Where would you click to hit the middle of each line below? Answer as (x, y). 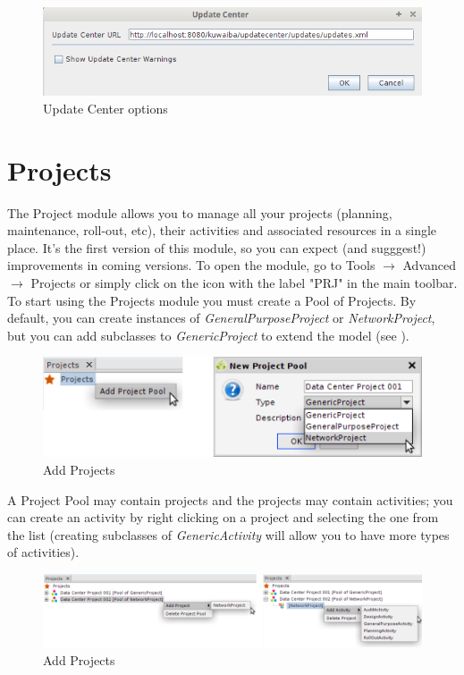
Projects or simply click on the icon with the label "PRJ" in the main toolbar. (244, 283)
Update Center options (105, 108)
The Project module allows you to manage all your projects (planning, (200, 212)
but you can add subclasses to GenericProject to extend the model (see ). (208, 335)
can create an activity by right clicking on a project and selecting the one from (223, 517)
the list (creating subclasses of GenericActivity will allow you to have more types (228, 534)
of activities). (43, 552)
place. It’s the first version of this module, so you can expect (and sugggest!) (217, 247)
